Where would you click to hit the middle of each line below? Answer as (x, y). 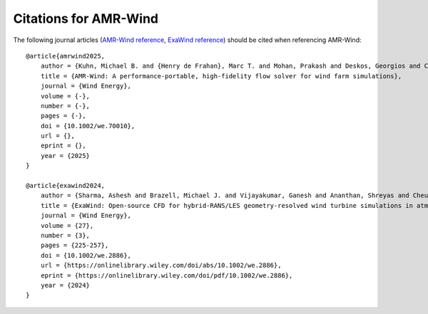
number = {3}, (65, 235)
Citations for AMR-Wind (86, 19)
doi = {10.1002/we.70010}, (88, 126)
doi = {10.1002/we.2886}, (86, 255)
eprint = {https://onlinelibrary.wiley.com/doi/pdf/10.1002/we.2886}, (167, 275)
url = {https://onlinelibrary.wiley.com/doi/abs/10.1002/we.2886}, (161, 266)
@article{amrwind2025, (66, 56)
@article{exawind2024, (66, 186)
